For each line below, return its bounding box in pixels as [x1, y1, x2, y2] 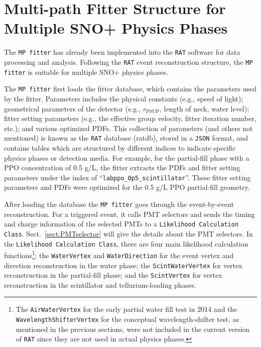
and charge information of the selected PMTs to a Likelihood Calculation [4, 218, 239, 229]
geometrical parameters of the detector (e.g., [4, 103, 141, 113]
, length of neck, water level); [159, 103, 249, 113]
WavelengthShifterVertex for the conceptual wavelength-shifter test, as [16, 314, 239, 324]
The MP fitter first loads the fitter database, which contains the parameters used [4, 83, 256, 94]
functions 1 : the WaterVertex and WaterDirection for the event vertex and [4, 249, 234, 260]
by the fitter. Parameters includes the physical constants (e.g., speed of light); [4, 93, 243, 103]
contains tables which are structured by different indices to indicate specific [4, 142, 236, 153]
